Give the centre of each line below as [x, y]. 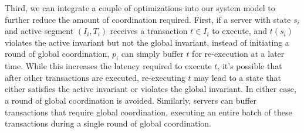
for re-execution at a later [238, 54]
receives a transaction [149, 31]
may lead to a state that [237, 77]
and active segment [39, 31]
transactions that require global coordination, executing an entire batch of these [148, 112]
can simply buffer [152, 54]
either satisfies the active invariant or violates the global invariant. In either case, [151, 89]
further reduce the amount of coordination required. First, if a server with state [148, 19]
